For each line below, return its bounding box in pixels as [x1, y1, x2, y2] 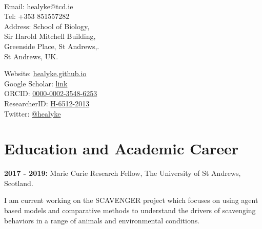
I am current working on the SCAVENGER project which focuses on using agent [4, 195, 258, 205]
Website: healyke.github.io [4, 68, 87, 79]
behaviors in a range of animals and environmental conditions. [4, 215, 200, 225]
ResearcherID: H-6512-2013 [4, 98, 90, 108]
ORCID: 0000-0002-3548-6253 [4, 88, 97, 99]
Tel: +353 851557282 [4, 11, 70, 21]
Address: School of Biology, [4, 20, 90, 31]
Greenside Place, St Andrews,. [4, 40, 99, 51]
